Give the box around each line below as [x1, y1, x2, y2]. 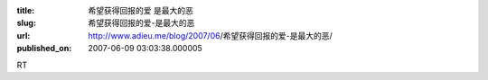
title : [16, 5, 35, 15]
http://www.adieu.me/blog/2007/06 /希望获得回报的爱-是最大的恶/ [88, 30, 333, 40]
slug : [16, 18, 36, 29]
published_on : [16, 43, 72, 54]
